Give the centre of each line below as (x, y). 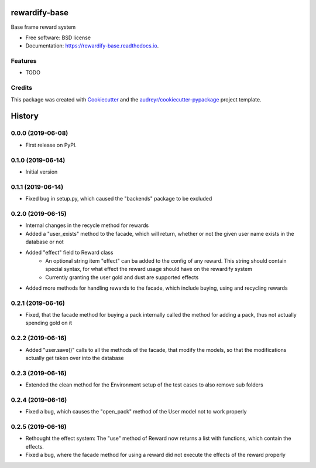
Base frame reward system (43, 27)
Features (24, 61)
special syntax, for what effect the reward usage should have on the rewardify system (149, 269)
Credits (21, 88)
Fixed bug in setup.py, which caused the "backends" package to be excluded (119, 199)
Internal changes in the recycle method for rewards (87, 225)
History (25, 116)
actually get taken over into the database (75, 358)
